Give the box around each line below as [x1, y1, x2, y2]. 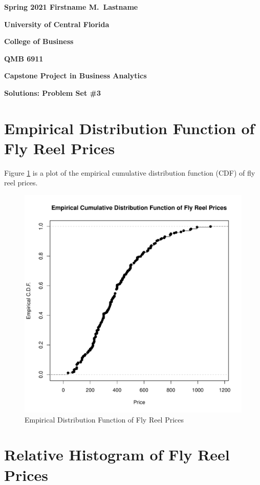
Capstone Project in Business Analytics [4, 70, 147, 81]
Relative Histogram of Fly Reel [4, 444, 230, 465]
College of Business [4, 36, 74, 47]
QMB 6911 [4, 53, 44, 64]
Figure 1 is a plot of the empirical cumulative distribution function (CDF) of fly [4, 167, 255, 178]
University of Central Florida [4, 18, 110, 29]
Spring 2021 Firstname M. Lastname [4, 2, 138, 12]
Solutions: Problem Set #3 [4, 87, 101, 98]
